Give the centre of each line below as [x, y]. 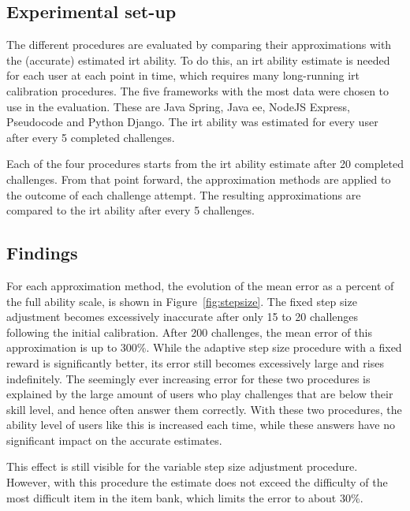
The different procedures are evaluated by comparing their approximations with [199, 45]
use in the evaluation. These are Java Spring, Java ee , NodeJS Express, [178, 106]
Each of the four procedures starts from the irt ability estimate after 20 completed [205, 164]
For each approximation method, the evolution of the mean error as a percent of [200, 285]
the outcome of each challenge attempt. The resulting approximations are [184, 194]
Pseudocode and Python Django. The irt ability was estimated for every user [192, 122]
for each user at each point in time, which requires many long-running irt [183, 75]
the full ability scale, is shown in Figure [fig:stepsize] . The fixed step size [182, 301]
